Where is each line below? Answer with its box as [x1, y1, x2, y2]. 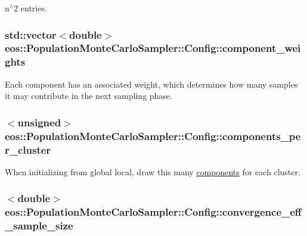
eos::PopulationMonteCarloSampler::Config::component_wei [5, 41, 301, 55]
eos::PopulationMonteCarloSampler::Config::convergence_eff [5, 204, 302, 219]
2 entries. [14, 2, 47, 14]
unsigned [17, 114, 61, 129]
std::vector [5, 27, 57, 42]
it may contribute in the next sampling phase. [5, 89, 172, 102]
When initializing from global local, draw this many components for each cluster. [5, 165, 300, 178]
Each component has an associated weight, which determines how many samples [5, 77, 298, 90]
